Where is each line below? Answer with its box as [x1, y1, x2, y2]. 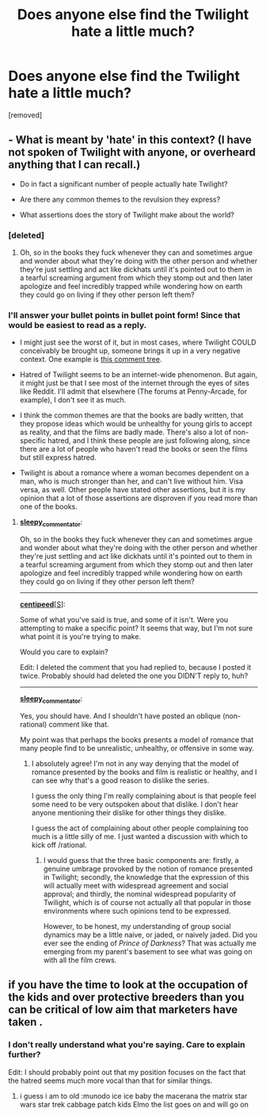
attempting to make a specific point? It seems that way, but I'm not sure [19, 623, 253, 633]
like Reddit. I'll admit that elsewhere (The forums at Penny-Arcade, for [19, 387, 248, 396]
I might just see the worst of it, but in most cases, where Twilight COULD [19, 337, 256, 347]
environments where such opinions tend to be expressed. [43, 906, 231, 915]
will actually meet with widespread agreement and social [43, 880, 229, 890]
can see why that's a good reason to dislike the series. [31, 776, 210, 785]
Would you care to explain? [19, 647, 108, 657]
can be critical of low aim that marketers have [8, 1003, 238, 1017]
